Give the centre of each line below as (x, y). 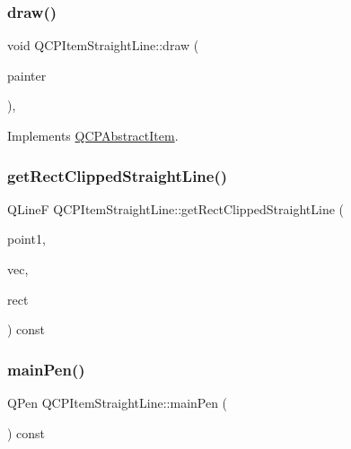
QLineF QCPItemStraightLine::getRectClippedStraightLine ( (176, 208)
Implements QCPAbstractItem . (93, 135)
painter (27, 75)
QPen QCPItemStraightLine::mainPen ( (118, 402)
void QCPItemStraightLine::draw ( (103, 45)
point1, (26, 239)
